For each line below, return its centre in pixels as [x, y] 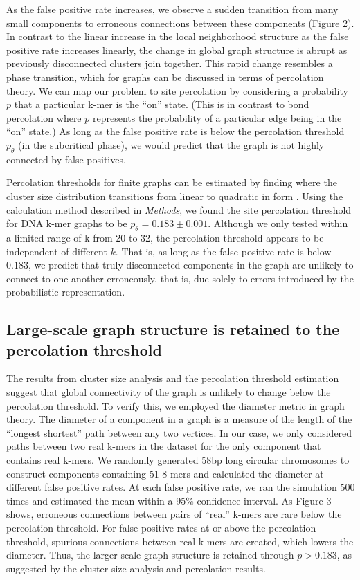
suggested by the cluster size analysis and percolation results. [136, 568]
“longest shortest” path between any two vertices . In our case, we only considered [179, 432]
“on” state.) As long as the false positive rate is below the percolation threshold [175, 131]
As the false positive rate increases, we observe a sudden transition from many [172, 9]
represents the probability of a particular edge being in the [217, 117]
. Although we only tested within [278, 223]
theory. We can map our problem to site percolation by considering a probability [177, 90]
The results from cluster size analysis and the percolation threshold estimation [173, 378]
